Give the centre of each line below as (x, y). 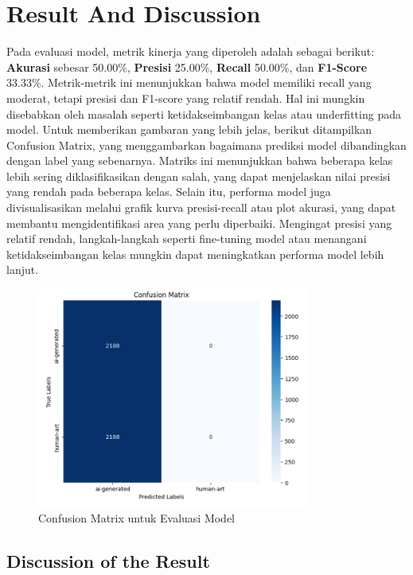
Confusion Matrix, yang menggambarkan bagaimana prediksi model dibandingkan (206, 145)
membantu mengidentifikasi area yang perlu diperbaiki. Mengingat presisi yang (199, 223)
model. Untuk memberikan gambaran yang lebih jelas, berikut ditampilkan (189, 129)
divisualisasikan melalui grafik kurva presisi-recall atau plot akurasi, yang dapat (201, 207)
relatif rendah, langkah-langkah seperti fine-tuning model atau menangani (187, 239)
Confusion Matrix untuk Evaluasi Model (137, 518)
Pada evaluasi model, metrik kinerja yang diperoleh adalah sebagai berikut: (191, 51)
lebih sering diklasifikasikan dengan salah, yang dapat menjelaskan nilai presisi (199, 176)
